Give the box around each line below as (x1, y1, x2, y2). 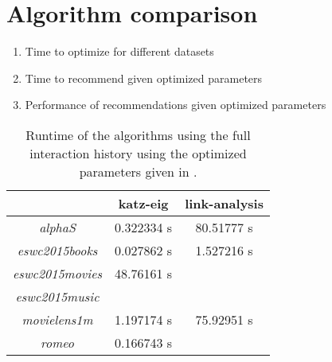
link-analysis (185, 193, 264, 212)
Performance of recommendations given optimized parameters (25, 96, 326, 113)
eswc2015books (17, 240, 98, 259)
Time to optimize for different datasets (25, 43, 214, 60)
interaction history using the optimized (29, 143, 247, 162)
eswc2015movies (13, 263, 103, 282)
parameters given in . (79, 162, 197, 181)
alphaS (39, 217, 76, 236)
